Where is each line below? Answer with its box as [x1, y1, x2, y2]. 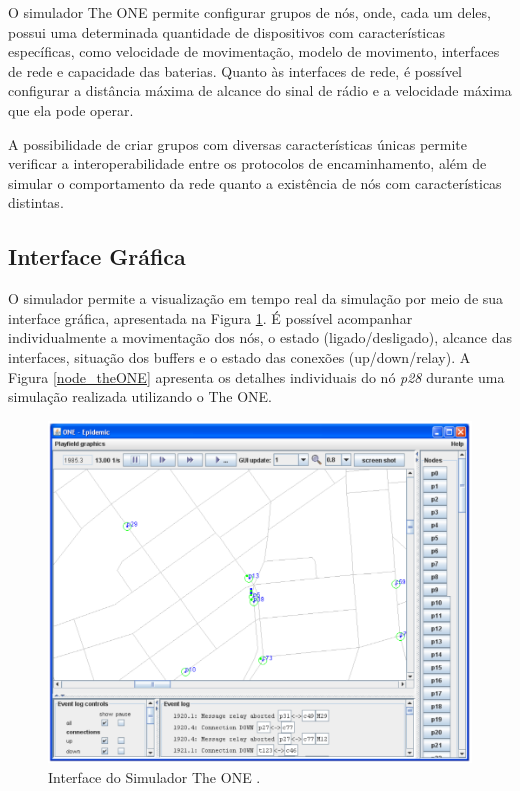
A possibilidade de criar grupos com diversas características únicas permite [8, 133, 467, 154]
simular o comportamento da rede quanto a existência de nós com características [8, 172, 502, 193]
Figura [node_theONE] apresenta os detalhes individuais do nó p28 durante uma [8, 366, 505, 387]
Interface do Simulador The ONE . [48, 767, 261, 788]
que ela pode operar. [8, 99, 134, 120]
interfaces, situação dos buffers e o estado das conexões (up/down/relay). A [8, 346, 471, 367]
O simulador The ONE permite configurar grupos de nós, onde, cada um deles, [8, 2, 491, 22]
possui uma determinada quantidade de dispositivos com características [8, 21, 445, 42]
